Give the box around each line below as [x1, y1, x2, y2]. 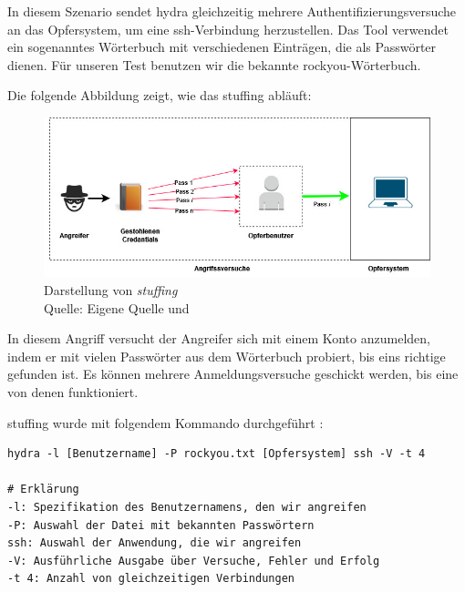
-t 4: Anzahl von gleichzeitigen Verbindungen [7, 572, 294, 586]
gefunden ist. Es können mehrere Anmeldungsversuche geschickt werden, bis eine [7, 364, 459, 383]
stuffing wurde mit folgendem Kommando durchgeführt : [7, 413, 324, 432]
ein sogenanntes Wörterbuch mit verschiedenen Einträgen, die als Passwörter [7, 37, 437, 56]
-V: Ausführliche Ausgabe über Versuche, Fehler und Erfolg [7, 554, 380, 567]
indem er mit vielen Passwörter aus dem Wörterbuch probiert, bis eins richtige [7, 346, 446, 365]
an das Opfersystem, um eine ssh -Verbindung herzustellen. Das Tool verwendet [7, 19, 449, 38]
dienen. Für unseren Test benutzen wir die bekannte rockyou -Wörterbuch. [7, 55, 421, 74]
